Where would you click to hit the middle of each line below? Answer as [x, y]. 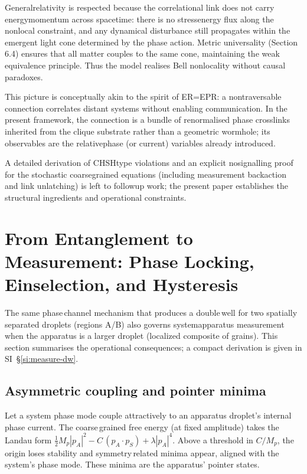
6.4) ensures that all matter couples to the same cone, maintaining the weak [142, 53]
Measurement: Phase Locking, [130, 261]
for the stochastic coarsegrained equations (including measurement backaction [146, 174]
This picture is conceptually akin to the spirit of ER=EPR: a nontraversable [143, 97]
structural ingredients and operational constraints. [96, 197]
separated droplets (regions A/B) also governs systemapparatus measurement [145, 324]
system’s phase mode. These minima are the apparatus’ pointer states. [132, 464]
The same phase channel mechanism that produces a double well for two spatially [151, 312]
